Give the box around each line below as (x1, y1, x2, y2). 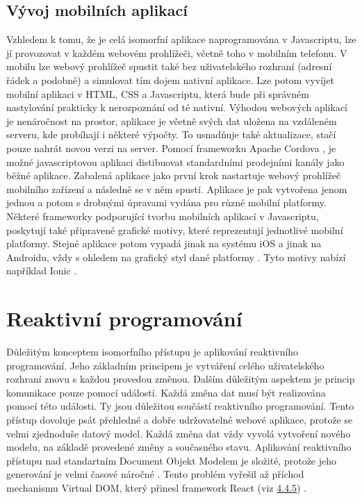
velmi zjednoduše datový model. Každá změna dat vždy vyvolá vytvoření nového (6, 426, 351, 440)
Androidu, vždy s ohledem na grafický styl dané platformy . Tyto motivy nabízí (6, 249, 346, 264)
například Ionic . (6, 263, 77, 278)
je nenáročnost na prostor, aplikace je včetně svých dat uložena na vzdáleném (6, 113, 337, 128)
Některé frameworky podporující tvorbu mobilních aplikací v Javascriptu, (6, 208, 319, 223)
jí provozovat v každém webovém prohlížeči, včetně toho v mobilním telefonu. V (6, 45, 347, 60)
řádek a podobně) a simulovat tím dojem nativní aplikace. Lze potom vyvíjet (6, 72, 335, 87)
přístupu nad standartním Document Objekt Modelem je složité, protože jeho (6, 453, 337, 467)
